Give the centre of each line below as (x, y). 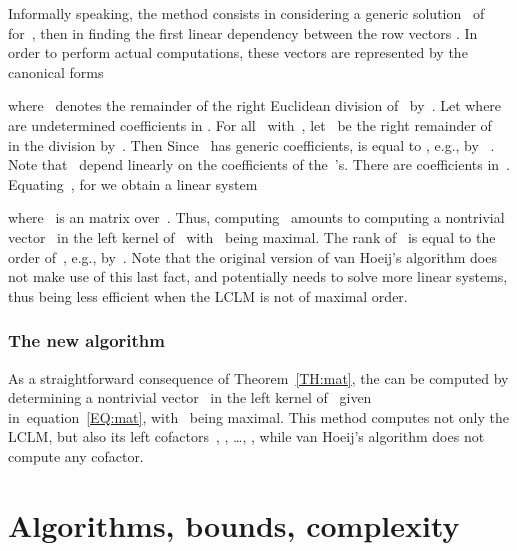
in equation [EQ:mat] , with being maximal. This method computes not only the (258, 416)
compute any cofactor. (76, 455)
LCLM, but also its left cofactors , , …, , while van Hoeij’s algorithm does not (246, 436)
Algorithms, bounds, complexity (234, 524)
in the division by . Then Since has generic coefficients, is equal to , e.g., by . (251, 144)
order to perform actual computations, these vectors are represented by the (238, 52)
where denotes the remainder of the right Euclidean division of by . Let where (255, 105)
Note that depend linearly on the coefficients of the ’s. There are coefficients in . (259, 164)
